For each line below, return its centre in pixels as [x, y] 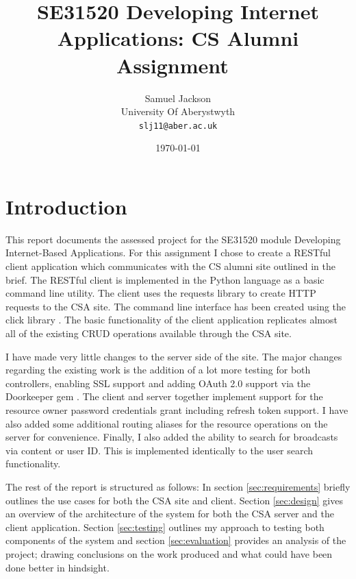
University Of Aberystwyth [178, 111]
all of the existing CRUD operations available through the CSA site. [149, 333]
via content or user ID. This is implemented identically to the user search [160, 450]
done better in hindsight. [58, 567]
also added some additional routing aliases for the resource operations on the [167, 423]
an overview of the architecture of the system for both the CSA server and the [170, 514]
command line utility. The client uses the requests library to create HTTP [161, 293]
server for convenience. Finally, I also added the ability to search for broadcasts [172, 437]
